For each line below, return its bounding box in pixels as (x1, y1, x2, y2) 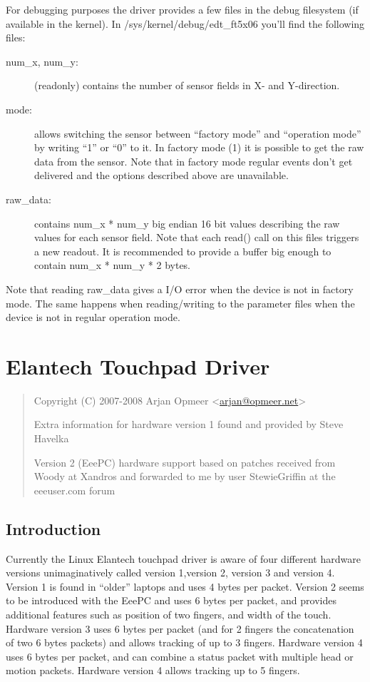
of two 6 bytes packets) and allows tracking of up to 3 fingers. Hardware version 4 (6, 635, 363, 650)
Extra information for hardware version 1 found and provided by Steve (34, 417, 344, 432)
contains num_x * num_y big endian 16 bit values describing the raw (34, 215, 340, 230)
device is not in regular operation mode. (6, 310, 180, 325)
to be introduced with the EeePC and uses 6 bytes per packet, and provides (6, 593, 336, 608)
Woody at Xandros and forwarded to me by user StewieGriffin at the (34, 469, 336, 484)
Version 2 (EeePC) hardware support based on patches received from (34, 454, 336, 469)
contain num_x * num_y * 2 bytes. (34, 258, 191, 273)
